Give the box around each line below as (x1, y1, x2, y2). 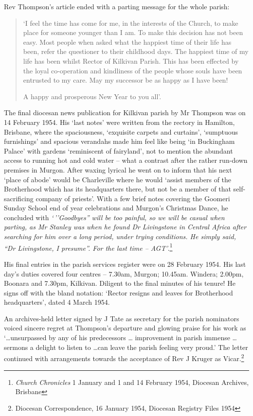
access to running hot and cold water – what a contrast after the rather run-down (4, 155, 248, 165)
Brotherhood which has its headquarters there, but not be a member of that (4, 184, 231, 194)
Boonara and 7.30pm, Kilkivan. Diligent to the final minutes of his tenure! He (4, 278, 235, 288)
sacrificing (4, 193, 34, 203)
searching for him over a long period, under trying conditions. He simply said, (4, 231, 236, 242)
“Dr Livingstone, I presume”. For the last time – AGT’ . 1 (4, 241, 173, 253)
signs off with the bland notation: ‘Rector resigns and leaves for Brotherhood (4, 287, 233, 297)
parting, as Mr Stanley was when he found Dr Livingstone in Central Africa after (4, 222, 247, 232)
